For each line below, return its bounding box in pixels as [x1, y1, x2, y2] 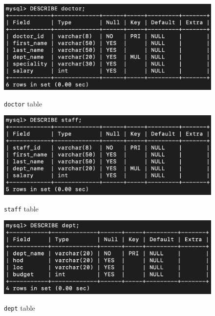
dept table [4, 302, 35, 313]
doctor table [4, 98, 42, 108]
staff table [4, 203, 39, 213]
